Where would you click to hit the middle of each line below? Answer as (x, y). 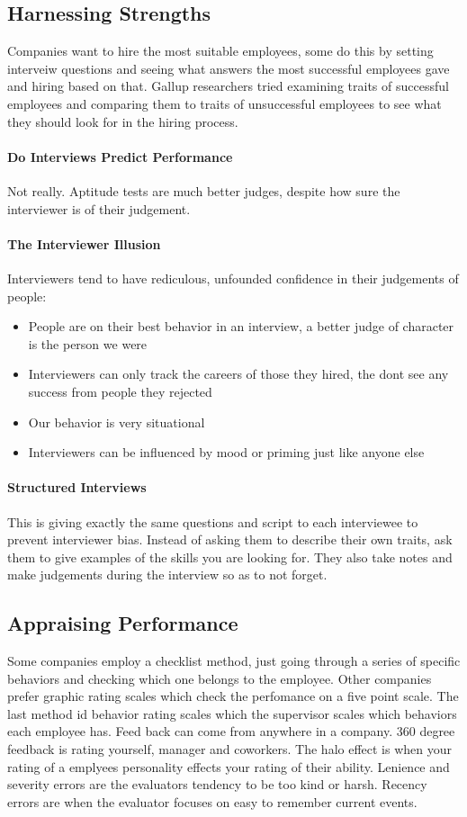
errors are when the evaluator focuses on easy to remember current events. (212, 801)
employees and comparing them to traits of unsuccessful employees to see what (225, 103)
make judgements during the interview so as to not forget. (167, 575)
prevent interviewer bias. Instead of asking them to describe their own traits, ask (230, 539)
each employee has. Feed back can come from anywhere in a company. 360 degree (231, 731)
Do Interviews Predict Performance (120, 156)
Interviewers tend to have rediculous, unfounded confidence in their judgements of (233, 278)
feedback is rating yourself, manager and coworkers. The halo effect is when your (230, 749)
